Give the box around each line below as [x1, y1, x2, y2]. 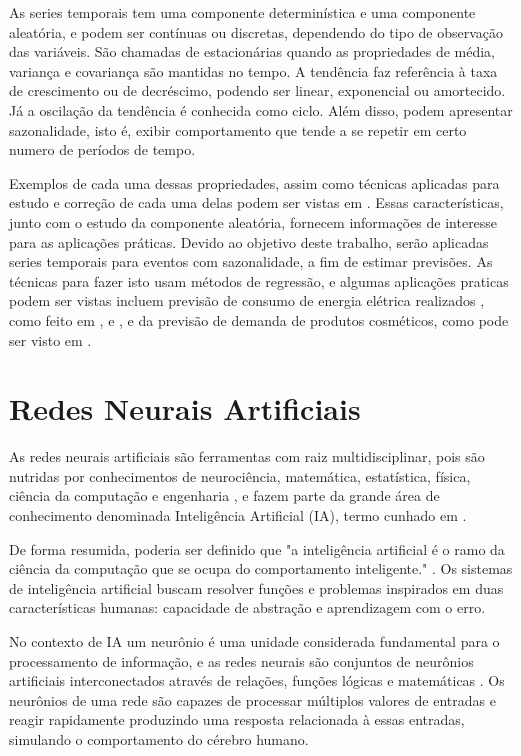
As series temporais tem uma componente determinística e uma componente [9, 2, 476, 22]
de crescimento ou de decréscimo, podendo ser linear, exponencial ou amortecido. [9, 80, 506, 101]
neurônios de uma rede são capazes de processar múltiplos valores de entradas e [9, 689, 496, 710]
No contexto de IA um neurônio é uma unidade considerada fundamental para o [9, 630, 500, 651]
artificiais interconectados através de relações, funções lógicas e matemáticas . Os [9, 670, 505, 691]
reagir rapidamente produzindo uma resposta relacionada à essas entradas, [9, 709, 465, 730]
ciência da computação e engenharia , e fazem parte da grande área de [9, 485, 440, 506]
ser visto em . [9, 329, 92, 350]
